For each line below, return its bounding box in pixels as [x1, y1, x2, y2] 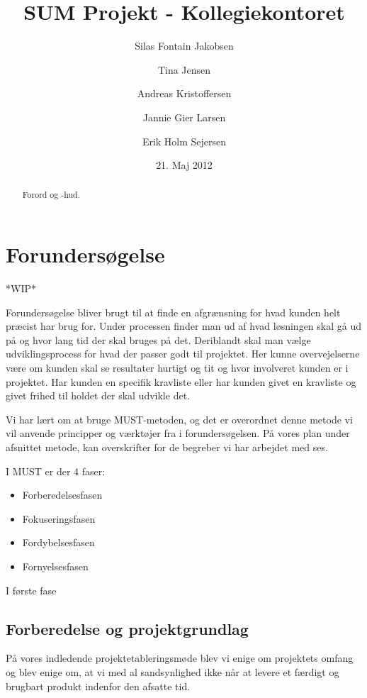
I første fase [6, 582, 57, 597]
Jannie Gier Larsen [142, 109, 226, 124]
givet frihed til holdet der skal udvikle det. [6, 388, 190, 403]
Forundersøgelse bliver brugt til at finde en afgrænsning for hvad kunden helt [6, 304, 341, 319]
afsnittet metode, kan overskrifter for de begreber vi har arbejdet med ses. [6, 440, 328, 455]
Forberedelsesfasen [22, 487, 103, 502]
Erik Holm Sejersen [142, 133, 227, 148]
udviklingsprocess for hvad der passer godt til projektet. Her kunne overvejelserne [6, 346, 360, 361]
